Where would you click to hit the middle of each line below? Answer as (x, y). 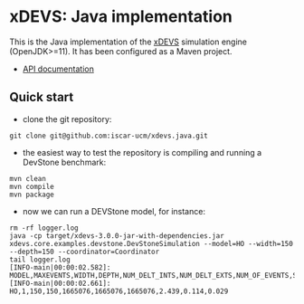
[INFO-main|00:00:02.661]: (60, 283)
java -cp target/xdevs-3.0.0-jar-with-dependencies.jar (117, 236)
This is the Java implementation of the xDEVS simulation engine (128, 42)
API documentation (58, 69)
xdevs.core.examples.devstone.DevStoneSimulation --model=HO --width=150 (152, 243)
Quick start (42, 97)
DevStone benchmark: (64, 162)
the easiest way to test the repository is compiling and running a (142, 152)
